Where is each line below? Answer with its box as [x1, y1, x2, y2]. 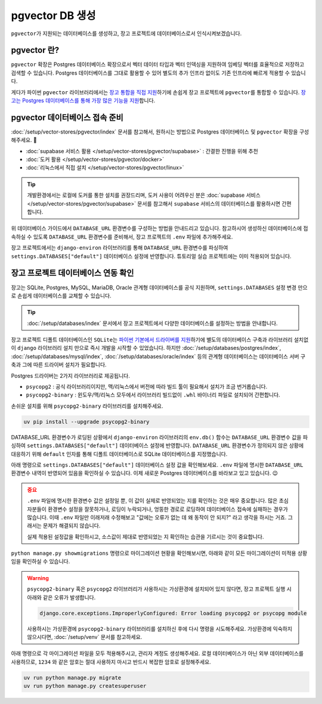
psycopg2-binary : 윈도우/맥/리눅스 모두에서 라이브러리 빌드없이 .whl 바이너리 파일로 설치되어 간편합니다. [26, 391, 280, 399]
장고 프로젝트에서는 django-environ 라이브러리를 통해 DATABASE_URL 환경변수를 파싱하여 [11, 244, 228, 252]
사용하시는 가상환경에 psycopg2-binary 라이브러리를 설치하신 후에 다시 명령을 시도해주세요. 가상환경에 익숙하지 [27, 625, 292, 632]
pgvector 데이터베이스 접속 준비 [11, 112, 123, 122]
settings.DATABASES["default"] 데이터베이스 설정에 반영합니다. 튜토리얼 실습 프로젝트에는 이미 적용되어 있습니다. [11, 252, 292, 259]
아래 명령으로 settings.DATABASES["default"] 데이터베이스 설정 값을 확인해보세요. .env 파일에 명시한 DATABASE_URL [11, 461, 304, 468]
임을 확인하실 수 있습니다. [11, 558, 70, 565]
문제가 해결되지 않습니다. [42, 522, 101, 529]
